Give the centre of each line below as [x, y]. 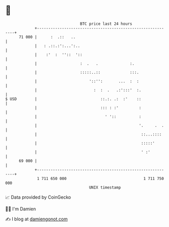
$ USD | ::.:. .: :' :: [73, 99]
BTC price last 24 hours [106, 24]
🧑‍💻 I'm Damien [21, 209]
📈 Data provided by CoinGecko [38, 197]
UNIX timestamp [105, 187]
